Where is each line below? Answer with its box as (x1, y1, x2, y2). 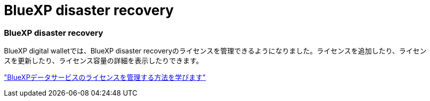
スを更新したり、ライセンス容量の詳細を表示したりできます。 (4, 56, 203, 65)
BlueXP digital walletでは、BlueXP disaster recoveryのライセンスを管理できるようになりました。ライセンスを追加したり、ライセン (4, 47, 427, 55)
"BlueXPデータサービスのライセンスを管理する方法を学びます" (4, 73, 206, 82)
